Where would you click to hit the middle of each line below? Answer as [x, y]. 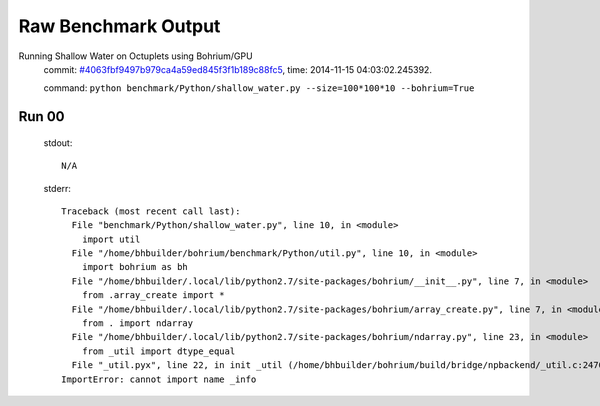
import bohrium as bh [135, 267]
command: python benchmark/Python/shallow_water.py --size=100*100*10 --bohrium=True [259, 88]
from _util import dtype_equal [158, 351]
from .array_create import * [153, 295]
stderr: [57, 188]
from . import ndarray [137, 323]
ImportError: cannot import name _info [159, 379]
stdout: [58, 142]
